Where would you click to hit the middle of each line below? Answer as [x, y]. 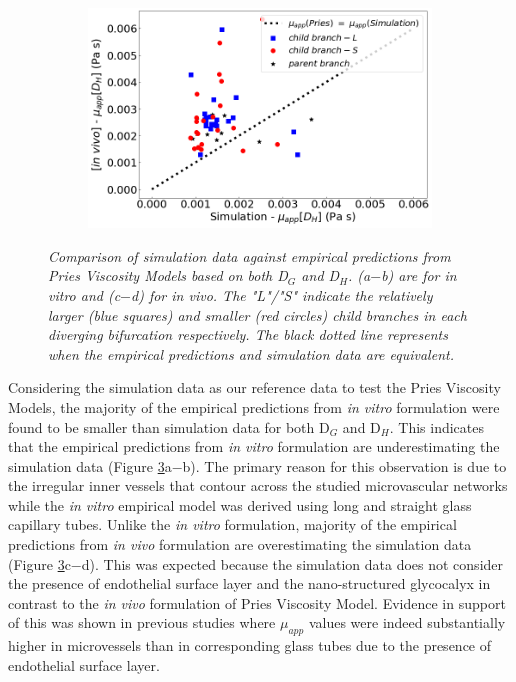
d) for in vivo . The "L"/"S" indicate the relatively [282, 294]
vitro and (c [84, 294]
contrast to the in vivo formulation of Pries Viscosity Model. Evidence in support [257, 602]
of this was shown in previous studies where [142, 622]
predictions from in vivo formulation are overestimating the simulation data [240, 544]
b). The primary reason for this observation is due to [344, 465]
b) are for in [419, 275]
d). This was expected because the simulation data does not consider [292, 563]
